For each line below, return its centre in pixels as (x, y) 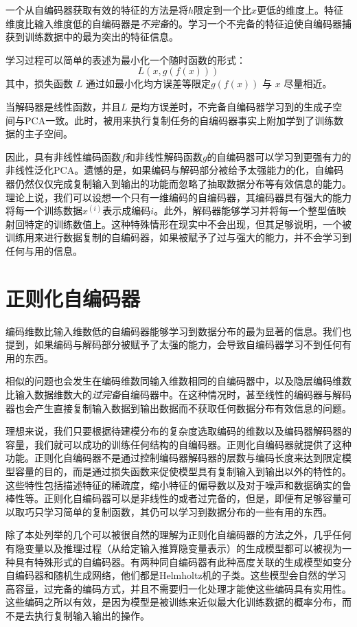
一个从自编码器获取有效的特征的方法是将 (97, 10)
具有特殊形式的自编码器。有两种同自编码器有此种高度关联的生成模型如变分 (183, 561)
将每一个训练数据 (44, 210)
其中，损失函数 (39, 83)
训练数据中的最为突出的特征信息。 (101, 37)
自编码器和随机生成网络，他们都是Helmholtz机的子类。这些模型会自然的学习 (176, 575)
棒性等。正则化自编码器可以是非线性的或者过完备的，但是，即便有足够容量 (174, 498)
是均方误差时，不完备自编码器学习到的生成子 (232, 106)
